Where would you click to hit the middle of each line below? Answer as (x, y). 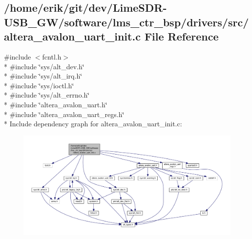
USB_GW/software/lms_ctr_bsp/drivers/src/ (126, 22)
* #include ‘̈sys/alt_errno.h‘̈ (47, 95)
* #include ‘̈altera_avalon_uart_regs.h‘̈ (64, 114)
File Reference (181, 36)
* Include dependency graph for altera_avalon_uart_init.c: (93, 124)
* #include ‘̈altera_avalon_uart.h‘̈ (56, 104)
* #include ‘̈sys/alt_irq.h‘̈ (43, 76)
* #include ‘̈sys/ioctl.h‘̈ (39, 85)
